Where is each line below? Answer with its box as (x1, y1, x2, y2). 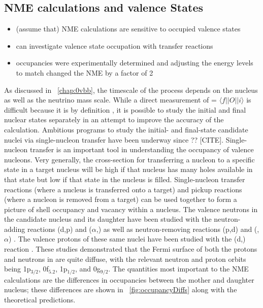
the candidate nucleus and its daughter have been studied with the (4, 214, 212, 224)
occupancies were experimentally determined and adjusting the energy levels (16, 57, 253, 68)
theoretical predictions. (4, 294, 76, 304)
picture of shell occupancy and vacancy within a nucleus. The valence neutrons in (4, 203, 258, 214)
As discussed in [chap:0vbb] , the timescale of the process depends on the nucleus (4, 84, 258, 95)
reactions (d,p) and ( (27, 223, 92, 234)
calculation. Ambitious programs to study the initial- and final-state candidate (4, 124, 248, 134)
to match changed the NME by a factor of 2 (16, 67, 153, 78)
